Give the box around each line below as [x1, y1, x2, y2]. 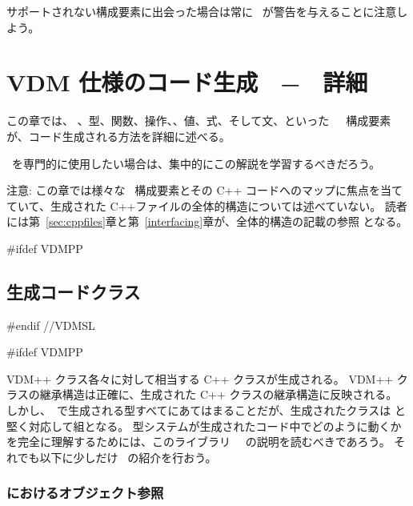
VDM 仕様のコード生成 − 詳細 [6, 66, 368, 98]
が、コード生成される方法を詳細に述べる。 [6, 127, 231, 144]
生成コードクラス [6, 279, 141, 303]
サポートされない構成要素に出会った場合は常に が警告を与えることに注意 [6, 3, 397, 19]
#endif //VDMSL [6, 316, 95, 333]
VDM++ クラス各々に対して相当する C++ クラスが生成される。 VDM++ [6, 370, 394, 387]
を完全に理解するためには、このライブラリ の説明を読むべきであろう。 [6, 433, 391, 450]
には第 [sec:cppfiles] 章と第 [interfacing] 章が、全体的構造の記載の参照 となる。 [6, 213, 408, 230]
